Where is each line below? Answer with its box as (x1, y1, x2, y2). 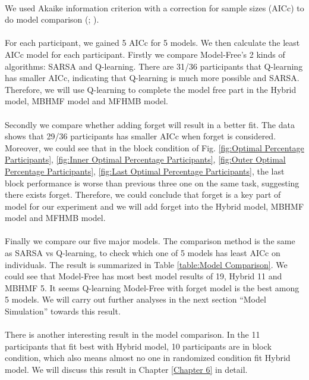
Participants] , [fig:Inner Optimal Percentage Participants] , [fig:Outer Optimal (5, 153, 286, 166)
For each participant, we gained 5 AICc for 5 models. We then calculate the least (5, 36, 300, 49)
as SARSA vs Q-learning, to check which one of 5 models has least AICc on (5, 247, 280, 259)
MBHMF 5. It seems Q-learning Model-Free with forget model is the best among (5, 281, 299, 294)
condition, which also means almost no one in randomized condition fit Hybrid (5, 351, 291, 364)
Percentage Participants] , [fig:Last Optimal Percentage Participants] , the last (5, 164, 285, 177)
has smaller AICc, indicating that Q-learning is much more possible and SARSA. (5, 71, 299, 84)
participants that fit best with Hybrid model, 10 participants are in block (5, 339, 272, 352)
